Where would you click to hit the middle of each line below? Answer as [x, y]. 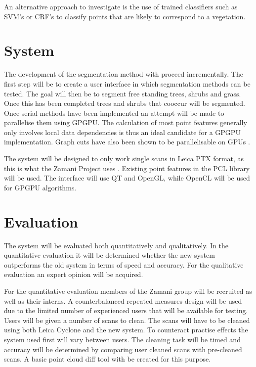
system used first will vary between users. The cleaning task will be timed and [122, 339]
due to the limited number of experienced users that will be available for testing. [126, 310]
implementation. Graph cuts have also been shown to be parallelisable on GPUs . [127, 142]
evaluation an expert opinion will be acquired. [74, 274]
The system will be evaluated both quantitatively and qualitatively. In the [116, 245]
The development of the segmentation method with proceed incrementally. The [124, 74]
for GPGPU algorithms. [40, 187]
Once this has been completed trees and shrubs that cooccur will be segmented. [125, 103]
